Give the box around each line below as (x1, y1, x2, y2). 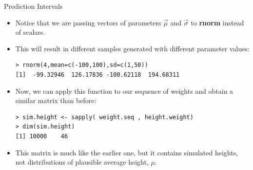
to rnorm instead (191, 17, 244, 27)
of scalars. (15, 27, 45, 37)
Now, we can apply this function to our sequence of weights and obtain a (15, 85, 234, 96)
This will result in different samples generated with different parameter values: (15, 43, 250, 53)
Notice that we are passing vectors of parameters (15, 17, 161, 27)
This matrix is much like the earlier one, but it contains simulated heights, (15, 147, 238, 157)
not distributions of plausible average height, (15, 157, 149, 167)
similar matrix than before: (15, 95, 97, 106)
